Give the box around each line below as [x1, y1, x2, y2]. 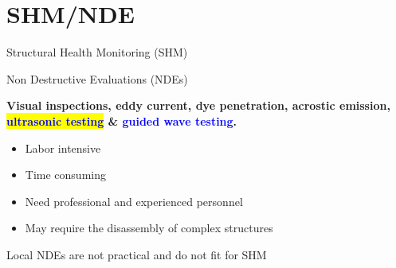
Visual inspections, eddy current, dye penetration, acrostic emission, [6, 97, 390, 114]
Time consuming [25, 166, 106, 183]
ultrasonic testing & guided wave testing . [6, 112, 237, 129]
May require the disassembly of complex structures [25, 219, 273, 236]
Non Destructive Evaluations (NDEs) [6, 70, 188, 87]
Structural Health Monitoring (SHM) [6, 44, 188, 60]
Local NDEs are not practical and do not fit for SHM [6, 246, 267, 262]
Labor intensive [25, 139, 101, 156]
